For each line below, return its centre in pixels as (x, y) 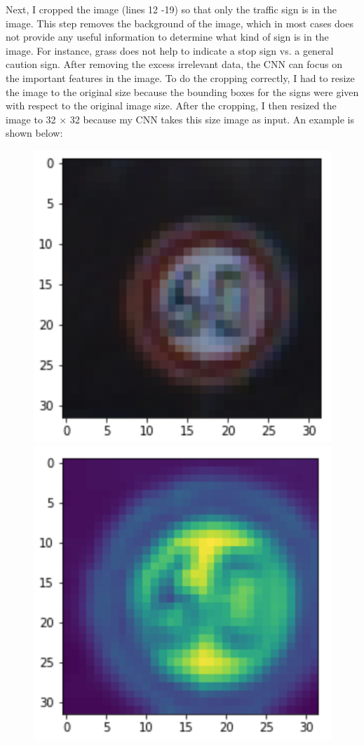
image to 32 (31, 119)
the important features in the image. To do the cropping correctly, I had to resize (180, 77)
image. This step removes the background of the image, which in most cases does (180, 23)
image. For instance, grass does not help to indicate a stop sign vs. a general (170, 50)
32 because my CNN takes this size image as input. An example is (212, 119)
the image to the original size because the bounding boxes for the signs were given (182, 91)
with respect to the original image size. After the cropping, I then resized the (171, 106)
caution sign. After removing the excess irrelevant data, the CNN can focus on (174, 64)
